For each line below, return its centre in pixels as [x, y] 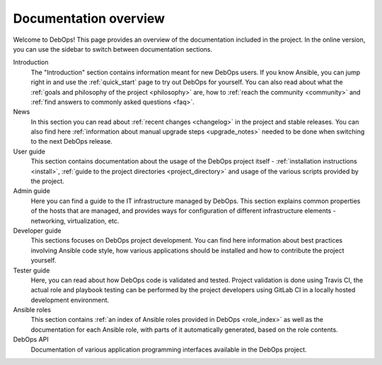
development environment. [70, 300]
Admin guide [32, 191]
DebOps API [31, 340]
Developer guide [37, 231]
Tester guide [31, 270]
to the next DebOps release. [72, 141]
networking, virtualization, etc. [75, 221]
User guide [29, 151]
